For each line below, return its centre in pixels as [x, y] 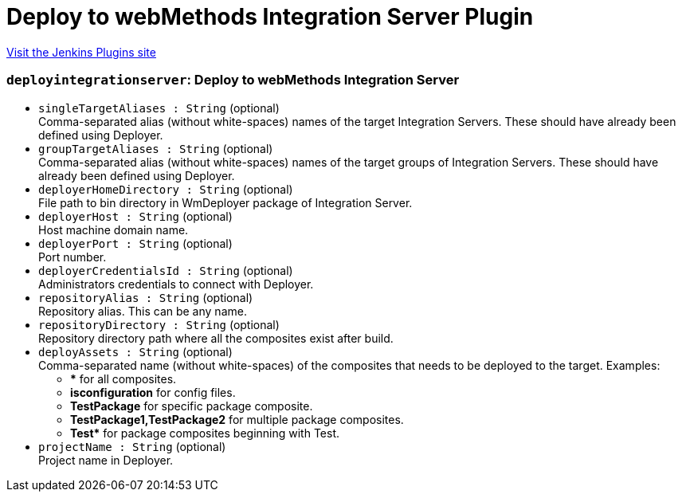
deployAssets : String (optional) [135, 351]
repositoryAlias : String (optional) [146, 297]
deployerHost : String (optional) [135, 216]
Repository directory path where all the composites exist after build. [216, 338]
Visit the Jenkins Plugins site [81, 52]
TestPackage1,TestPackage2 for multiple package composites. [237, 419]
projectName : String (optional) [132, 446]
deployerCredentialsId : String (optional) [166, 270]
